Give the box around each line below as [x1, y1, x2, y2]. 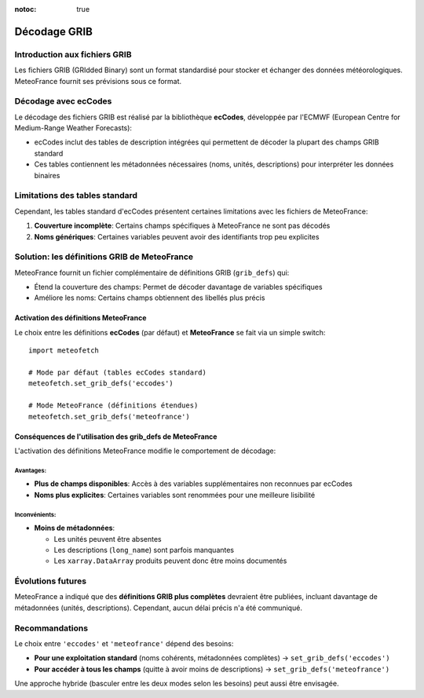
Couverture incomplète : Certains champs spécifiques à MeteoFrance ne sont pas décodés [34, 221, 331, 231]
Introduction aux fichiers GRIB [14, 49, 132, 60]
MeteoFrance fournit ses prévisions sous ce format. [14, 76, 182, 86]
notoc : [14, 5, 37, 13]
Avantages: [14, 466, 47, 474]
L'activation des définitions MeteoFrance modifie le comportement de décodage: [14, 446, 276, 455]
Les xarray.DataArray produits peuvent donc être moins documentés [53, 556, 287, 565]
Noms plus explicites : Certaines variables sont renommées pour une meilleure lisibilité [34, 490, 316, 499]
